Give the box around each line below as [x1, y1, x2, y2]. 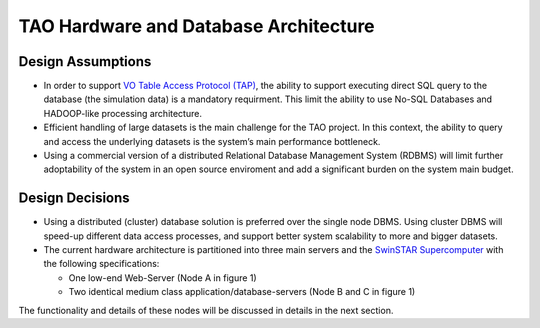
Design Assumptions [18, 53, 152, 70]
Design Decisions [18, 190, 130, 207]
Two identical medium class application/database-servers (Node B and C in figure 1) [68, 286, 416, 298]
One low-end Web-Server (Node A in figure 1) [68, 271, 257, 284]
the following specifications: [43, 258, 160, 270]
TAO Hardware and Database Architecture [18, 15, 375, 37]
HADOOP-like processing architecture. [43, 107, 202, 119]
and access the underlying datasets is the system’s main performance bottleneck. [43, 135, 381, 147]
